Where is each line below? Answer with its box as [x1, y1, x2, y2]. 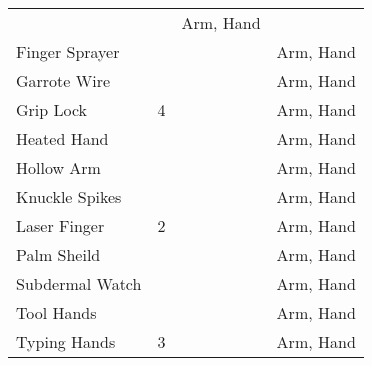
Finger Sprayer [16, 40, 120, 63]
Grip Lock [16, 98, 88, 121]
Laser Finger [16, 214, 105, 237]
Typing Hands [16, 330, 116, 353]
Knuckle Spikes [16, 185, 122, 208]
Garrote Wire [16, 69, 111, 92]
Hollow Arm [16, 156, 101, 179]
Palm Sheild [16, 243, 101, 266]
